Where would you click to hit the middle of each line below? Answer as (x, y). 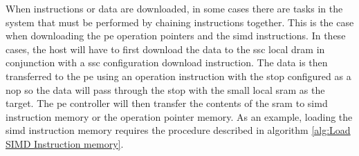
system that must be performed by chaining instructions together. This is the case (180, 22)
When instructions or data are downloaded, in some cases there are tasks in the (174, 8)
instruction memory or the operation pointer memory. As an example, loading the (179, 116)
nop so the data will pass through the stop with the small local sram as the (165, 89)
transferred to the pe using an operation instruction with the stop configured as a (178, 76)
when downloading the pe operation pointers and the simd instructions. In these (176, 36)
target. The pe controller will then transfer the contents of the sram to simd (167, 103)
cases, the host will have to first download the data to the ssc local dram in (165, 49)
